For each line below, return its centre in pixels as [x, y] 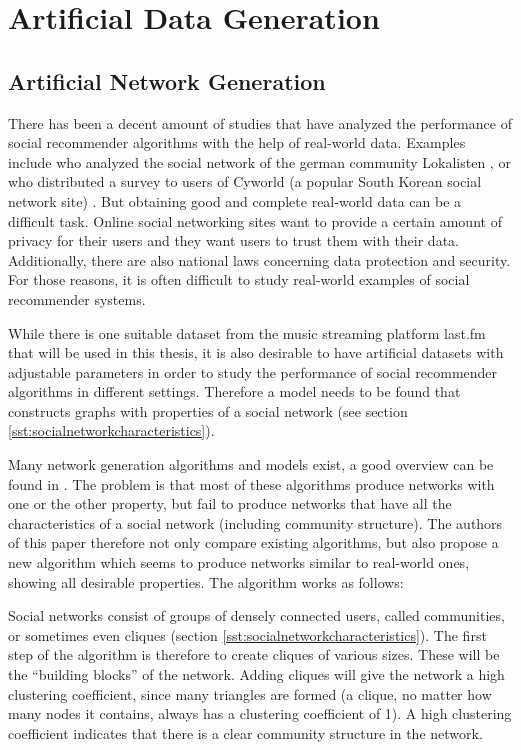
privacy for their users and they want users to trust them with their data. [233, 240]
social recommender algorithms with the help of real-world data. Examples [237, 142]
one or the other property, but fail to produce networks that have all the [230, 503]
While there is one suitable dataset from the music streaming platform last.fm [247, 332]
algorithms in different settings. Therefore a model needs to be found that [234, 391]
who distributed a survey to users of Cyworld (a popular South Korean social [245, 181]
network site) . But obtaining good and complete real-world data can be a [235, 200]
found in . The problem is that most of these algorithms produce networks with [251, 483]
